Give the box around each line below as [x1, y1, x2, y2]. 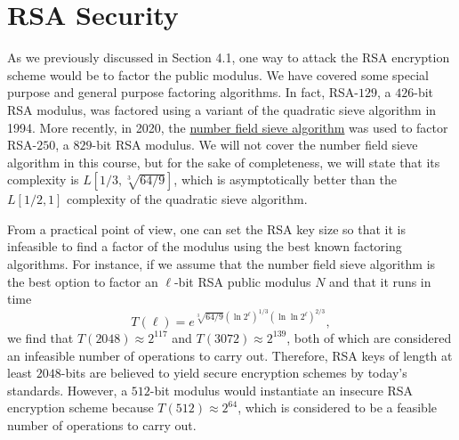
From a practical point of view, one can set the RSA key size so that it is [7, 219, 406, 238]
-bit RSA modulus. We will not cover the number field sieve [92, 135, 418, 154]
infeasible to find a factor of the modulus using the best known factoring [7, 237, 402, 256]
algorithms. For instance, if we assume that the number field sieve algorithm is [7, 255, 436, 273]
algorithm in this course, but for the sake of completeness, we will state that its [7, 152, 440, 171]
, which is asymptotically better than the [173, 170, 397, 189]
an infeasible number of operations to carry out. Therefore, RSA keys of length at [7, 346, 453, 364]
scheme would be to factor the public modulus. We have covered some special [7, 65, 429, 84]
